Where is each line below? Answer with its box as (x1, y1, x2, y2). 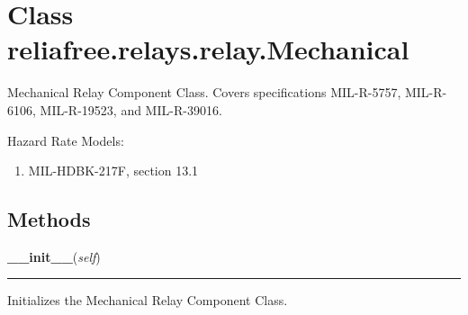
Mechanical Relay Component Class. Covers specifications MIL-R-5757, (7, 83, 401, 102)
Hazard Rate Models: (7, 130, 124, 149)
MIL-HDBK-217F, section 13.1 (28, 161, 199, 180)
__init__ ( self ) (7, 247, 101, 265)
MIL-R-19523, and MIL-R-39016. (40, 100, 222, 119)
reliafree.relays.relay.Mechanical (7, 31, 409, 67)
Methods (7, 205, 91, 233)
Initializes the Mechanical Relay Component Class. (7, 291, 288, 310)
